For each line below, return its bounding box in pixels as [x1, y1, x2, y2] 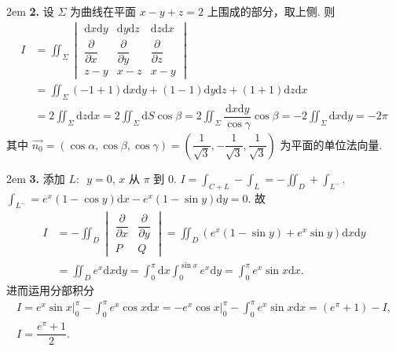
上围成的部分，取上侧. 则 [207, 3, 335, 19]
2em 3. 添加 [6, 170, 65, 186]
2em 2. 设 [6, 3, 54, 19]
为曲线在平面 [69, 3, 136, 19]
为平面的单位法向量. [280, 136, 383, 152]
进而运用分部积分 [6, 282, 94, 298]
